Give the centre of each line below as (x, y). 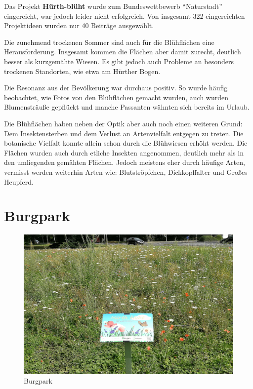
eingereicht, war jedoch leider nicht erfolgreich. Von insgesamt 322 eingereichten (125, 16)
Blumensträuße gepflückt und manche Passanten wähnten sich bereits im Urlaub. (127, 107)
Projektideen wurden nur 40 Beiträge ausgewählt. (79, 25)
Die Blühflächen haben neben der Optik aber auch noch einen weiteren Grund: (123, 123)
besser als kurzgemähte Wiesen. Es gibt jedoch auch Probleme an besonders (119, 61)
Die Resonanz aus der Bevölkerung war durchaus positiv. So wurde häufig (116, 88)
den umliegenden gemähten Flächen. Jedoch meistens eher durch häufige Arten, (125, 162)
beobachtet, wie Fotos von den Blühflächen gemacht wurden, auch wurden (116, 97)
